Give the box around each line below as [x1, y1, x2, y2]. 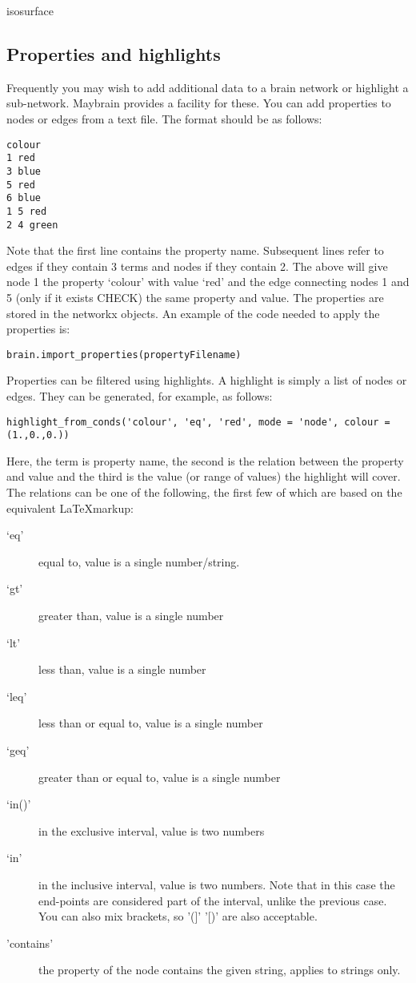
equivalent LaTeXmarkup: [6, 499, 134, 516]
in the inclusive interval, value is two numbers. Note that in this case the [38, 876, 395, 892]
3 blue [6, 165, 41, 177]
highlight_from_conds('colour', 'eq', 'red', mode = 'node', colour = [6, 416, 390, 428]
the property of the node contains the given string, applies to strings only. [38, 961, 401, 978]
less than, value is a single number [38, 661, 206, 678]
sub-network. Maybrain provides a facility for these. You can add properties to [6, 95, 391, 111]
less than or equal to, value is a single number [38, 715, 263, 731]
